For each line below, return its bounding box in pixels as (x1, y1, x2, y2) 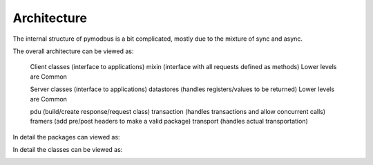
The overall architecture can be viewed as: (12, 47, 134, 55)
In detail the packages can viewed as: (12, 133, 120, 141)
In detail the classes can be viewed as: (12, 146, 123, 154)
